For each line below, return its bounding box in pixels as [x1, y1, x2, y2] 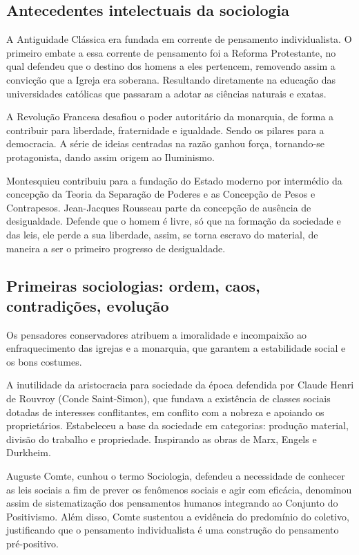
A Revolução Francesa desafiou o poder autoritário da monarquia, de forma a [6, 109, 334, 124]
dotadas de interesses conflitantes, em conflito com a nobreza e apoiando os [6, 404, 324, 419]
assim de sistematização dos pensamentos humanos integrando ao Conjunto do [6, 496, 338, 510]
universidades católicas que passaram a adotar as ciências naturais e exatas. [6, 86, 327, 100]
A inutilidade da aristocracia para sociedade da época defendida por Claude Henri [6, 377, 354, 392]
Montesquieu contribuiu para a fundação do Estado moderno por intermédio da [6, 173, 342, 187]
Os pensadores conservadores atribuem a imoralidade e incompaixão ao [6, 327, 307, 341]
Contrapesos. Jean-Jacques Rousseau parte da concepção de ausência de [6, 200, 311, 214]
